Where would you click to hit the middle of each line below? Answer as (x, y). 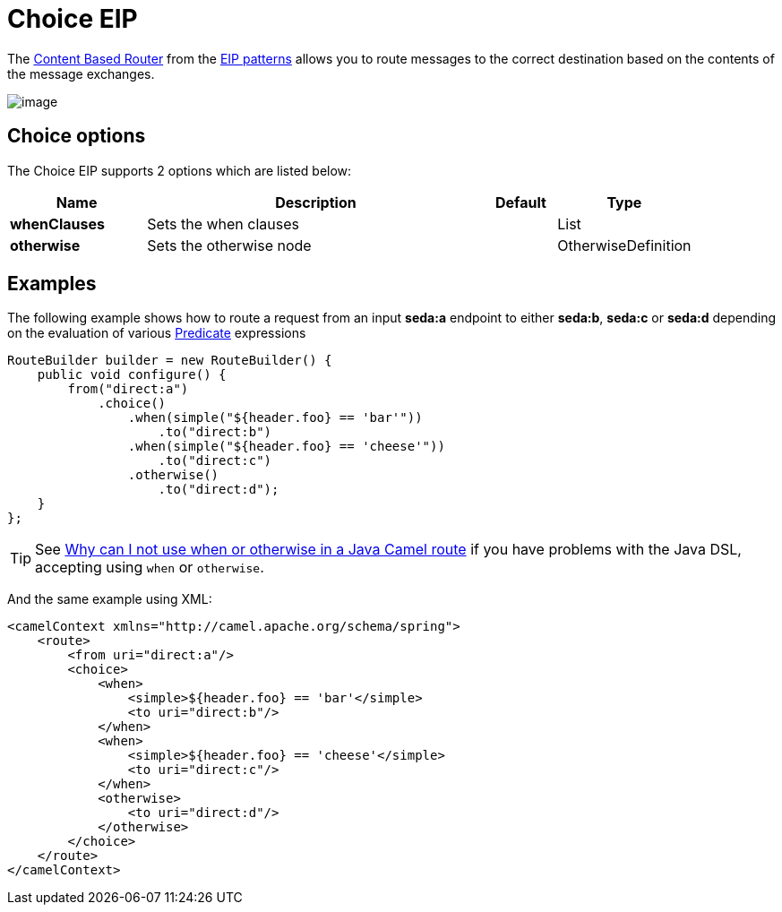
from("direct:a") (128, 389)
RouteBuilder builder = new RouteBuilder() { (170, 361)
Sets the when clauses (223, 224)
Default (521, 202)
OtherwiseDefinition (624, 245)
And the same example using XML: (110, 599)
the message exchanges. (81, 73)
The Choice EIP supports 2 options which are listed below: (180, 170)
